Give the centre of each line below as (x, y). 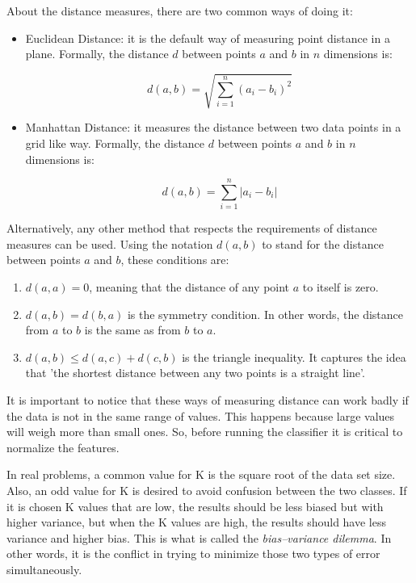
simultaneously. (44, 569)
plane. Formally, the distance (97, 54)
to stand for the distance (323, 243)
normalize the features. (63, 447)
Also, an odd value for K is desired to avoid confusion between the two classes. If (207, 490)
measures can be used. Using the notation (110, 243)
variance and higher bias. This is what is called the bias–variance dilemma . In (199, 537)
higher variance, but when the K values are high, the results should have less (196, 522)
